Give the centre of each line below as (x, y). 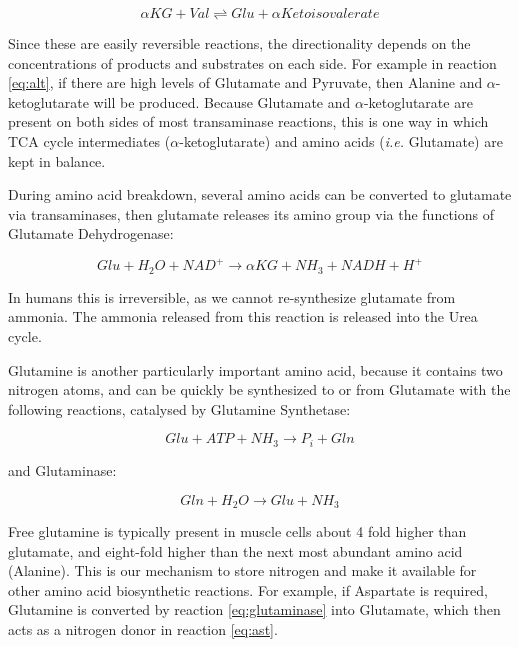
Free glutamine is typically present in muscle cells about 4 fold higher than (237, 530)
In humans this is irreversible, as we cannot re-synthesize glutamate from (232, 296)
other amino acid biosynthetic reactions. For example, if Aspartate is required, (248, 589)
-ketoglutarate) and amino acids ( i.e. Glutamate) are (341, 140)
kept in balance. (57, 160)
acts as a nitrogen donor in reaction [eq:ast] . (143, 628)
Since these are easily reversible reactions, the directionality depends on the (239, 43)
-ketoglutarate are (418, 101)
